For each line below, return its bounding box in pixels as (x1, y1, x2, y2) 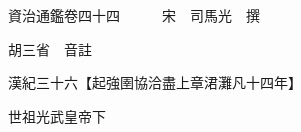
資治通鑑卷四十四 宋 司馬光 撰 (7, 5, 260, 25)
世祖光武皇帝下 (7, 105, 106, 126)
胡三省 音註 (7, 38, 92, 59)
